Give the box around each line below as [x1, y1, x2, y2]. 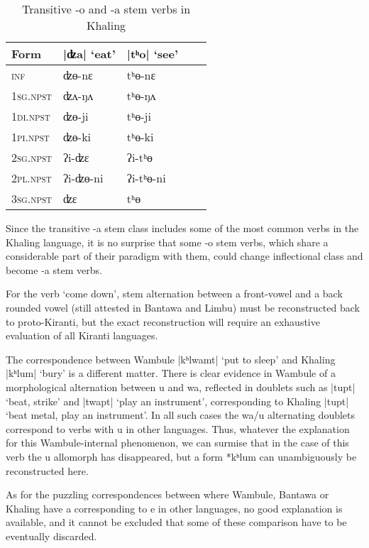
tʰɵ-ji [126, 108, 151, 124]
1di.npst [11, 108, 50, 124]
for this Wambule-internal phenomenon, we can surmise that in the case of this [6, 435, 349, 450]
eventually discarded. [6, 528, 97, 543]
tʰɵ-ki [126, 128, 154, 145]
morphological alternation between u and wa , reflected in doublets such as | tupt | [6, 379, 356, 394]
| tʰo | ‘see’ [126, 45, 179, 62]
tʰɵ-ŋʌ [126, 87, 156, 104]
